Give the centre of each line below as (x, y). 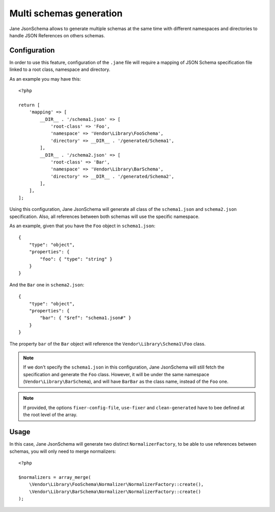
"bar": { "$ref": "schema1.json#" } (86, 318)
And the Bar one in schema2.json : (47, 285)
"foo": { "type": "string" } (76, 259)
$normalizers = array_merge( (55, 477)
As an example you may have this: (45, 79)
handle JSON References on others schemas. (57, 35)
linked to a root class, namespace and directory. (60, 69)
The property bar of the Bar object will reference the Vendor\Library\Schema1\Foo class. (107, 344)
